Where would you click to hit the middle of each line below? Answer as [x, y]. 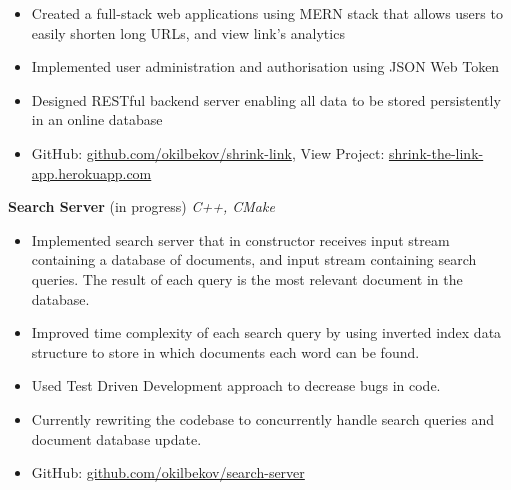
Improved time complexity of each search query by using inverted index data [266, 332]
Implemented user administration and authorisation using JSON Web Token [265, 66]
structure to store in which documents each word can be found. [225, 351]
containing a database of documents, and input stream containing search [254, 259]
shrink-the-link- [436, 152]
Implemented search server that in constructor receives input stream [240, 239]
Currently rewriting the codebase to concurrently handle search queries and [262, 418]
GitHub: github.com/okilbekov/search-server [168, 472]
